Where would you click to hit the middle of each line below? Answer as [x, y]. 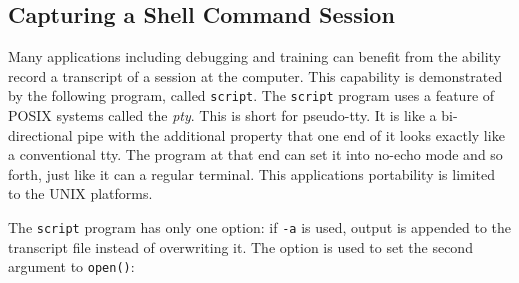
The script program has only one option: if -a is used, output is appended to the [259, 227]
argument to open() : [71, 266]
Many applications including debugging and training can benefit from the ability [254, 56]
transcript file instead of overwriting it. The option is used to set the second [240, 246]
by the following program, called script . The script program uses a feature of [251, 95]
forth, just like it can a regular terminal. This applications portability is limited [252, 173]
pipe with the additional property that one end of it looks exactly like [291, 134]
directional [40, 134]
